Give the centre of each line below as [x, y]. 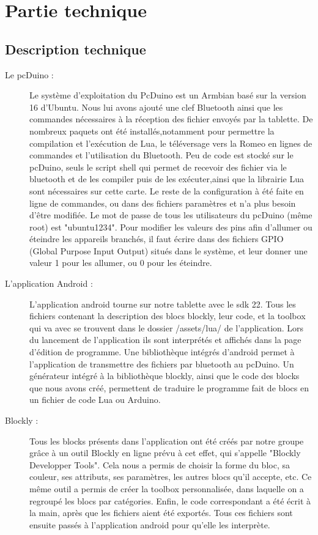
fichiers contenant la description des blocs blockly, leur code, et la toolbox [168, 316]
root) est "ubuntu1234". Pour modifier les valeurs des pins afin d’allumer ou [171, 227]
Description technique [76, 49]
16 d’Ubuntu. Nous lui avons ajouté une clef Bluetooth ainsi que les [156, 107]
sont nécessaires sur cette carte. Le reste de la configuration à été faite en [167, 190]
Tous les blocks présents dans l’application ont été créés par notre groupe [167, 441]
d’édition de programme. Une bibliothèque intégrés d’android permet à [162, 352]
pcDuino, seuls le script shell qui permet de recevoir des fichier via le [158, 167]
